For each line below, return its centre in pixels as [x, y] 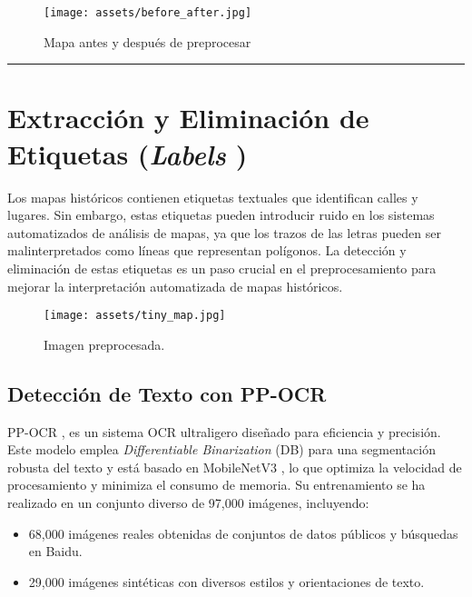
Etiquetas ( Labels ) [128, 154]
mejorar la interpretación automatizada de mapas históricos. [175, 286]
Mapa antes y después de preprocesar [147, 41]
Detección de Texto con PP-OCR [167, 393]
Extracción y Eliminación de [188, 118]
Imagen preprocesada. [104, 344]
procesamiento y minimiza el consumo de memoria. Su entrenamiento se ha [216, 485]
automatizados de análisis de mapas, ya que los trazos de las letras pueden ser [224, 232]
